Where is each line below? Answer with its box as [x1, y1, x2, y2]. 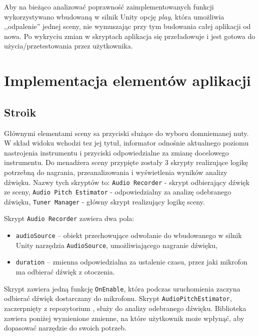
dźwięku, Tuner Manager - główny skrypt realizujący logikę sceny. [4, 196, 205, 206]
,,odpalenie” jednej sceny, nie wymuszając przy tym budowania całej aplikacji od [4, 21, 251, 31]
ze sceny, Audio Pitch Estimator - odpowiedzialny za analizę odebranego [4, 186, 231, 197]
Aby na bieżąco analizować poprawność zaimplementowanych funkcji [4, 1, 214, 11]
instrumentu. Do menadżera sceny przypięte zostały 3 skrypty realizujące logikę [4, 157, 248, 167]
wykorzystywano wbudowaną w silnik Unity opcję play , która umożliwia [4, 11, 224, 21]
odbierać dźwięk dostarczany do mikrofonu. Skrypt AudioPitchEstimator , [4, 293, 232, 303]
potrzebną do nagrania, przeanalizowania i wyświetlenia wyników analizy [4, 166, 227, 177]
